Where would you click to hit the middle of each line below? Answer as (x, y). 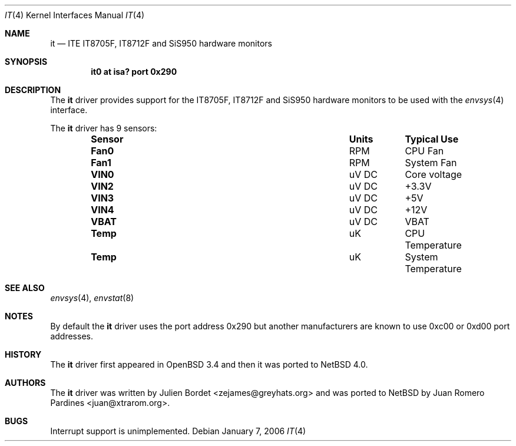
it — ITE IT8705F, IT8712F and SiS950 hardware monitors (161, 43)
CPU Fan (424, 151)
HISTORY (23, 354)
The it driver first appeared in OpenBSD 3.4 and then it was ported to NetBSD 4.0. (209, 364)
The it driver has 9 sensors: (104, 128)
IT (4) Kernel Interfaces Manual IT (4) (75, 15)
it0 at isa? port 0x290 (134, 72)
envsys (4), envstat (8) (92, 298)
